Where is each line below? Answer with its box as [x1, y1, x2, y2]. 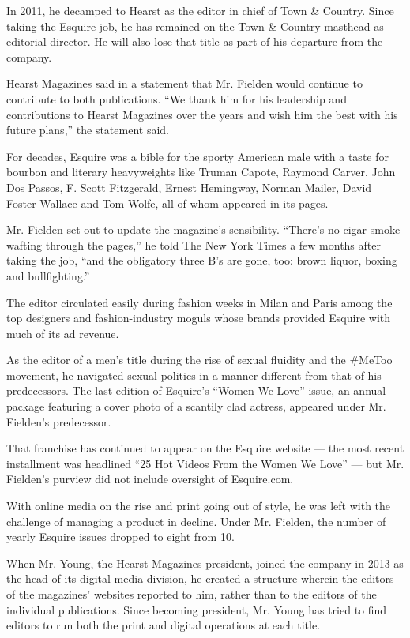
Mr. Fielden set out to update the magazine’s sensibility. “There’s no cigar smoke [6, 221, 401, 238]
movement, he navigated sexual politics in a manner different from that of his [6, 366, 382, 383]
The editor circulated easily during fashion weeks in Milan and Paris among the [6, 294, 393, 310]
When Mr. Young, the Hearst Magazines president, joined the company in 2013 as [6, 554, 404, 571]
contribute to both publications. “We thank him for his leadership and [6, 90, 347, 107]
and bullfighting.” [6, 267, 90, 283]
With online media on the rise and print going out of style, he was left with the [6, 497, 391, 514]
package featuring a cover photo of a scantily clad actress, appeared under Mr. [6, 398, 386, 415]
